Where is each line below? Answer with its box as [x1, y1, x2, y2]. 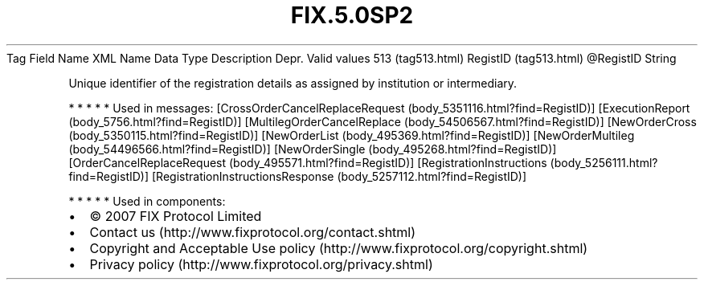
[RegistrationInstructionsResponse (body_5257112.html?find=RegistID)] [151, 169, 527, 183]
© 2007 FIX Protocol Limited [89, 207, 262, 224]
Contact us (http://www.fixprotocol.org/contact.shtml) [89, 223, 416, 240]
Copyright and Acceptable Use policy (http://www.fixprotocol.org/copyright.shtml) [89, 239, 588, 256]
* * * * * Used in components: [68, 194, 226, 208]
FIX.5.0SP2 [290, 2, 414, 29]
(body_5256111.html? [550, 155, 658, 170]
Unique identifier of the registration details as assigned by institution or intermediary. [68, 76, 518, 90]
